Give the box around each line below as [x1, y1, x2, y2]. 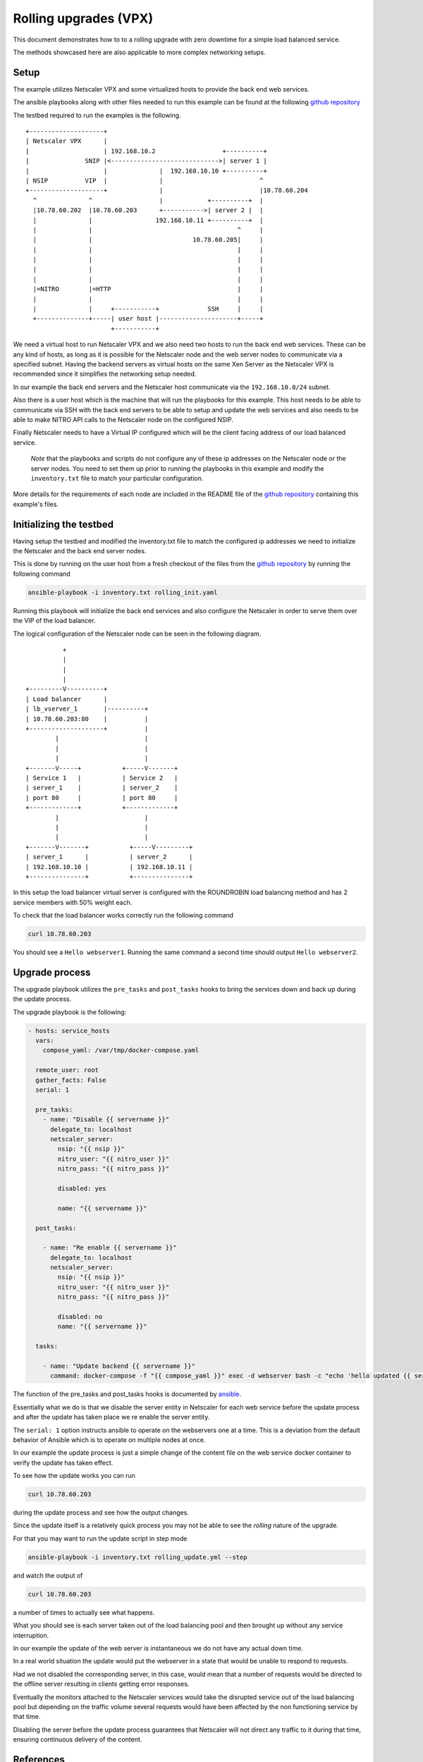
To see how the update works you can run [13, 1472, 135, 1480]
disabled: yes [57, 1184, 106, 1193]
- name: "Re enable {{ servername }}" [42, 1244, 177, 1252]
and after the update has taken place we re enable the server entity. [13, 1413, 210, 1422]
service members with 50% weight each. [13, 898, 133, 906]
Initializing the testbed [13, 518, 114, 530]
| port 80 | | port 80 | [25, 794, 178, 801]
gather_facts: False [35, 1076, 106, 1084]
